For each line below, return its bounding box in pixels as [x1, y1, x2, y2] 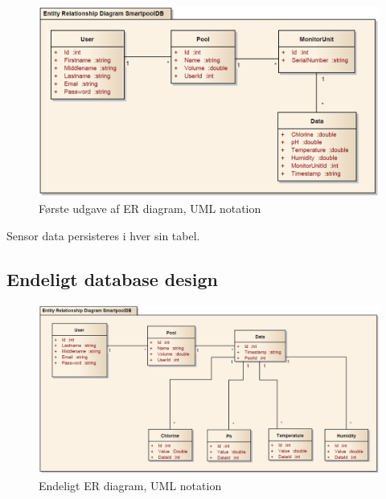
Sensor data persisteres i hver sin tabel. [6, 227, 200, 243]
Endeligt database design [6, 266, 218, 291]
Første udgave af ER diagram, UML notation [39, 200, 261, 217]
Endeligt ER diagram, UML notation [39, 477, 222, 493]
